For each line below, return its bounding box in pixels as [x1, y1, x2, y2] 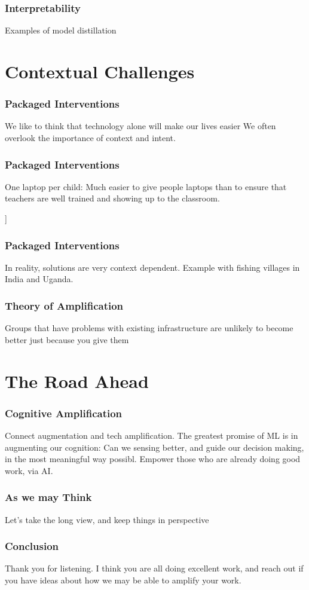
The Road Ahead [5, 368, 149, 393]
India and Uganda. [5, 273, 74, 285]
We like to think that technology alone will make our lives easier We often [5, 120, 276, 132]
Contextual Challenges [5, 59, 195, 83]
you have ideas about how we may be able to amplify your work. [5, 574, 241, 586]
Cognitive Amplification [5, 405, 123, 420]
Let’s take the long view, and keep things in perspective [5, 513, 209, 525]
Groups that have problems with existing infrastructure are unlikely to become [5, 322, 293, 334]
